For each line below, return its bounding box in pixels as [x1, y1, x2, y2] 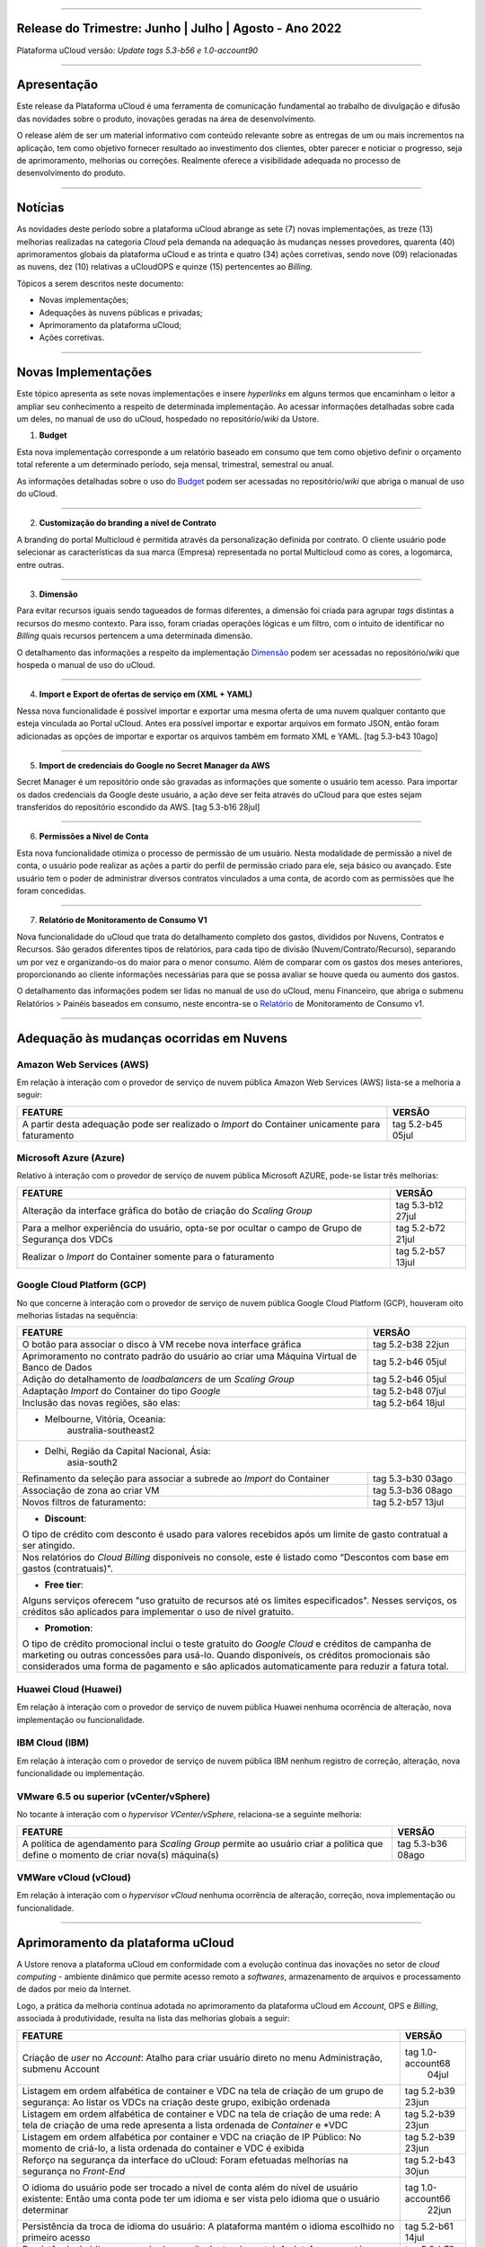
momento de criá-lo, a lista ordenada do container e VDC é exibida [22, 2142, 304, 2154]
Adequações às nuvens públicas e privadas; [39, 306, 203, 318]
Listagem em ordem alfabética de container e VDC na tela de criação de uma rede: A [22, 2108, 382, 2120]
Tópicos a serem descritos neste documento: [16, 278, 184, 289]
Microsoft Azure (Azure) [16, 1151, 126, 1164]
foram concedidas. [16, 885, 87, 896]
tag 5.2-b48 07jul [373, 1385, 446, 1398]
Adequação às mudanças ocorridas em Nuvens [16, 1030, 287, 1046]
